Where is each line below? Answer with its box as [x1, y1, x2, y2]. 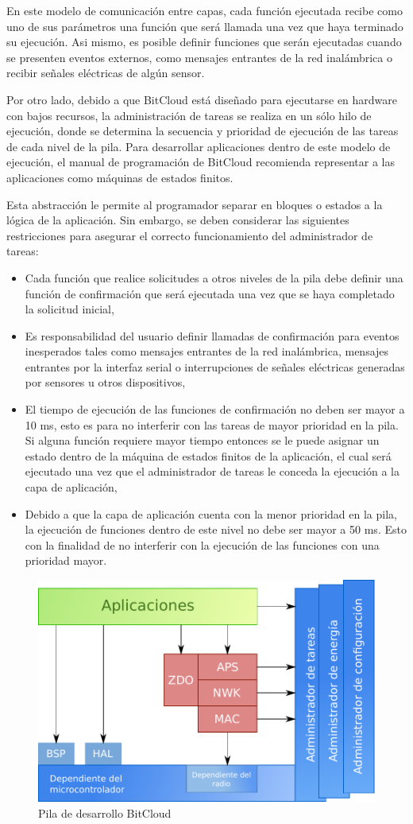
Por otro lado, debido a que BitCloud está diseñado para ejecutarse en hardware [6, 91, 398, 107]
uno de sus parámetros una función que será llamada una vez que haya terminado [6, 17, 403, 34]
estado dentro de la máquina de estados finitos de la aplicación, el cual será [25, 447, 392, 464]
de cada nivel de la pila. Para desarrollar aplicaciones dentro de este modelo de [6, 138, 391, 154]
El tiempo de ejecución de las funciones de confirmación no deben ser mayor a [25, 401, 405, 418]
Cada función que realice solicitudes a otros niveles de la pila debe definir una [25, 269, 403, 286]
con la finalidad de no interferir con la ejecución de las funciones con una [25, 536, 380, 553]
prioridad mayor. [25, 552, 107, 569]
